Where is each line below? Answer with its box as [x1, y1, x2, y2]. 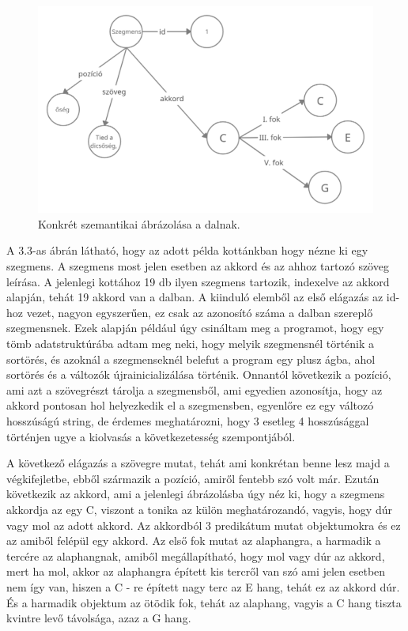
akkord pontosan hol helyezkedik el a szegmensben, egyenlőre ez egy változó [6, 397, 374, 414]
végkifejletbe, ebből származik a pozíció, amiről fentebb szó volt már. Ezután [6, 470, 380, 486]
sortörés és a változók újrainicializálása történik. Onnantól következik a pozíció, [6, 366, 391, 383]
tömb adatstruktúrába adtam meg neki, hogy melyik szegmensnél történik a [6, 335, 375, 352]
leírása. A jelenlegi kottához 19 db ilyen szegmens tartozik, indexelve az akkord [6, 273, 390, 289]
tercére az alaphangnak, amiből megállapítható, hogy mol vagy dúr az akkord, [6, 547, 385, 564]
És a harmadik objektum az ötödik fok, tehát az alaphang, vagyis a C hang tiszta [6, 594, 402, 610]
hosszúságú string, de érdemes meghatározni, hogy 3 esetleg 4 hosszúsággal [6, 412, 369, 429]
